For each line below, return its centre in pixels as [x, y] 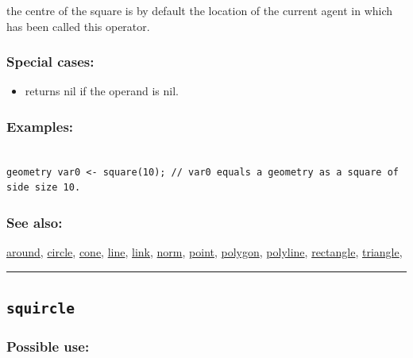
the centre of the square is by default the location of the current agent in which [200, 10]
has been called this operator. [78, 26]
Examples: [40, 126]
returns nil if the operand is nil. [102, 91]
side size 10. [44, 188]
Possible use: [48, 346]
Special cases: [50, 62]
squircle [41, 309]
